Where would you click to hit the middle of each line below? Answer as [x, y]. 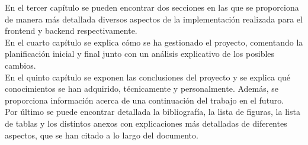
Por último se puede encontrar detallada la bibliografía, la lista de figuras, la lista [153, 112]
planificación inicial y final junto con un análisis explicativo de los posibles [140, 54]
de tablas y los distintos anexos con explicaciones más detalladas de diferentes [146, 123]
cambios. [20, 65]
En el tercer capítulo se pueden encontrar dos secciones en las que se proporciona [152, 7]
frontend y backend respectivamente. [71, 30]
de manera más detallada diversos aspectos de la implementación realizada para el [154, 19]
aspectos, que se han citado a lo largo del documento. [102, 135]
